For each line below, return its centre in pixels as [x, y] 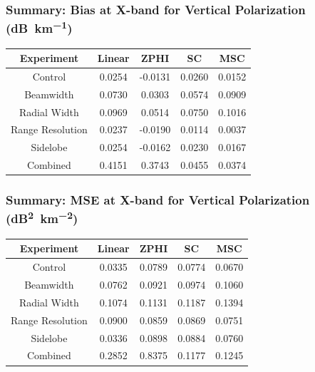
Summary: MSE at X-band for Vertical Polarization [158, 200]
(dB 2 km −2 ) [42, 218]
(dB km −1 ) [39, 27]
